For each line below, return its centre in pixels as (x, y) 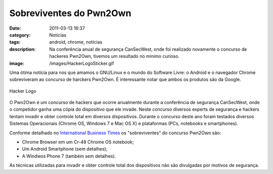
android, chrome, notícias (76, 42)
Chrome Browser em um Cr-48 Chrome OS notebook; (78, 142)
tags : (15, 42)
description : (22, 49)
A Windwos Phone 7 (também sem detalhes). (69, 156)
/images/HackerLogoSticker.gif (82, 63)
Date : (15, 28)
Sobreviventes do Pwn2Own (70, 13)
